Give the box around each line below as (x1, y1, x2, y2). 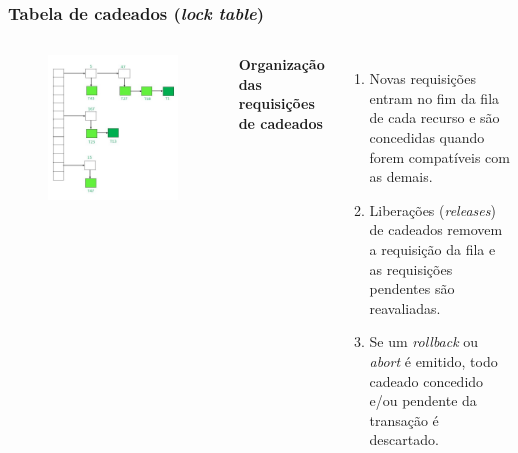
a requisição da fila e (369, 238, 496, 259)
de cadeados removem (369, 219, 503, 240)
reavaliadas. (369, 297, 441, 318)
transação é (369, 409, 439, 430)
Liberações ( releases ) (369, 199, 496, 220)
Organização (238, 54, 325, 75)
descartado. (369, 429, 439, 450)
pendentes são (369, 278, 455, 299)
